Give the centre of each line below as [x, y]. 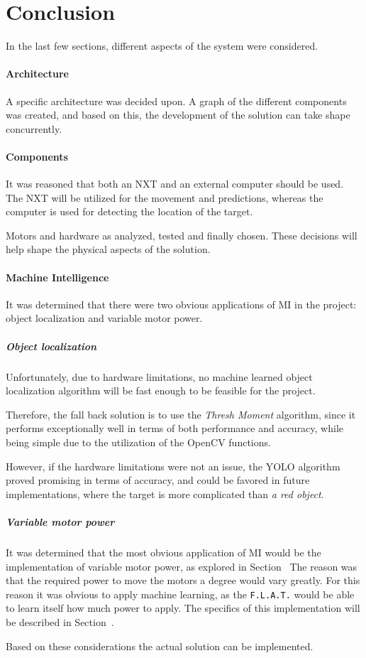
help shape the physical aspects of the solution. [108, 249]
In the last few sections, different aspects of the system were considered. [162, 46]
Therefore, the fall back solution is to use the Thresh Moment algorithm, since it [181, 414]
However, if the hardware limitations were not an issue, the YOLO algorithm [173, 466]
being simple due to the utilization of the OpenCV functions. [138, 442]
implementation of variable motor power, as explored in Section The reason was [182, 566]
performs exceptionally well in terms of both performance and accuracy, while [175, 428]
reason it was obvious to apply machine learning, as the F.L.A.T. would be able [180, 594]
